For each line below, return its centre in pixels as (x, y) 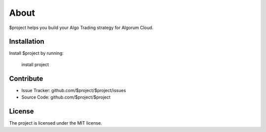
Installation (27, 42)
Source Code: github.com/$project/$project (66, 97)
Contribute (26, 79)
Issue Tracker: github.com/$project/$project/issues (74, 90)
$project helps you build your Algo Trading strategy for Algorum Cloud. (81, 28)
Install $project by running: (36, 53)
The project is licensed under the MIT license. (56, 123)
